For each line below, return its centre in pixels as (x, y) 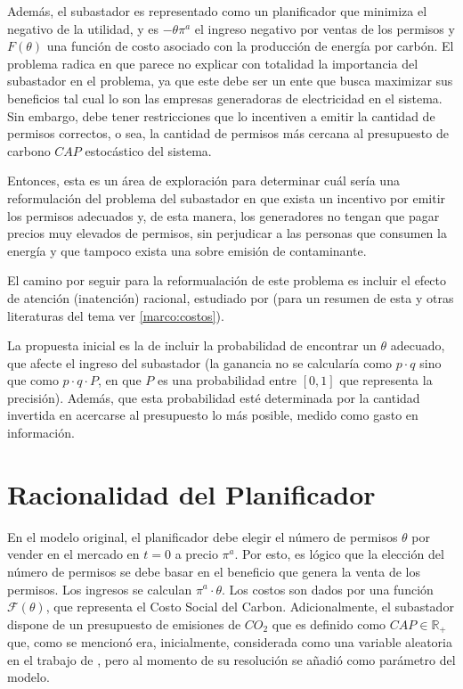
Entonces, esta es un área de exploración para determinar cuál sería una (203, 180)
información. (41, 433)
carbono (29, 150)
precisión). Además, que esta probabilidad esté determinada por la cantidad (214, 397)
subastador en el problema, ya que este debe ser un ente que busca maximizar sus (230, 81)
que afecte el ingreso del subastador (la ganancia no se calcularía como (200, 362)
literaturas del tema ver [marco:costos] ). (116, 315)
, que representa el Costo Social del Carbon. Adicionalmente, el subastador (250, 607)
